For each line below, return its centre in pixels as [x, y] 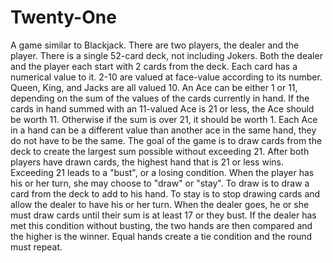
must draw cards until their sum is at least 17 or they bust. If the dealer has [163, 215]
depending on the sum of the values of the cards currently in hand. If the [160, 98]
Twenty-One [63, 17]
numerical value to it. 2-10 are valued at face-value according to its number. [166, 77]
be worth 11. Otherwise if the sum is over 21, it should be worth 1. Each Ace [164, 119]
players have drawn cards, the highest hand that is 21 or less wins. [147, 162]
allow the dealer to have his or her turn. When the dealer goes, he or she [160, 204]
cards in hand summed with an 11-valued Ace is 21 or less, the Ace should [162, 108]
